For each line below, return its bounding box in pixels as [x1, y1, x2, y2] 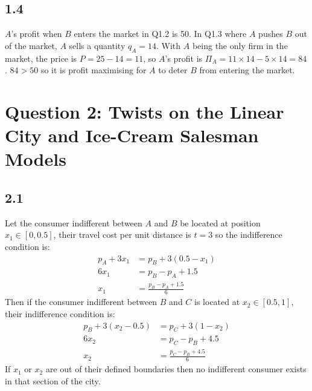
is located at [194, 295, 240, 308]
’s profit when [11, 27, 62, 40]
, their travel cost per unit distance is [53, 228, 191, 241]
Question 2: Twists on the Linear [5, 99, 284, 123]
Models [5, 146, 66, 171]
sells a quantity [69, 39, 126, 51]
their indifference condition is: [5, 307, 115, 320]
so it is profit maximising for [40, 64, 147, 76]
